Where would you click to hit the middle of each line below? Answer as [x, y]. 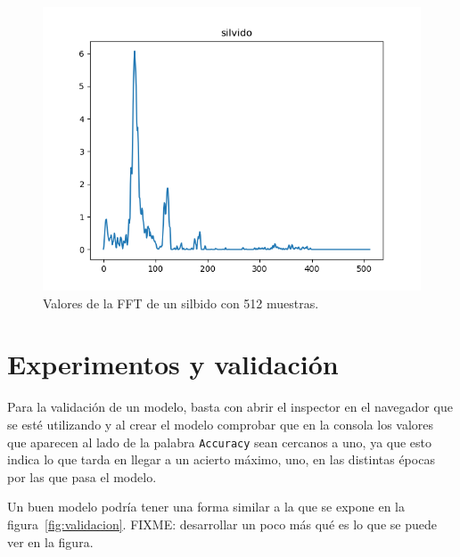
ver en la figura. [50, 541]
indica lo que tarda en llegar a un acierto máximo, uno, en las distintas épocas [221, 459]
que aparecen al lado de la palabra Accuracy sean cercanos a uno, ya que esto [220, 442]
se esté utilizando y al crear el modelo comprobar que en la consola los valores [221, 424]
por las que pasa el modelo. [82, 476]
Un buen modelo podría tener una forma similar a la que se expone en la [206, 507]
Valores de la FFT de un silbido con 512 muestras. [181, 303]
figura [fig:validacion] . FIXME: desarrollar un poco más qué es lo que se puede [222, 524]
